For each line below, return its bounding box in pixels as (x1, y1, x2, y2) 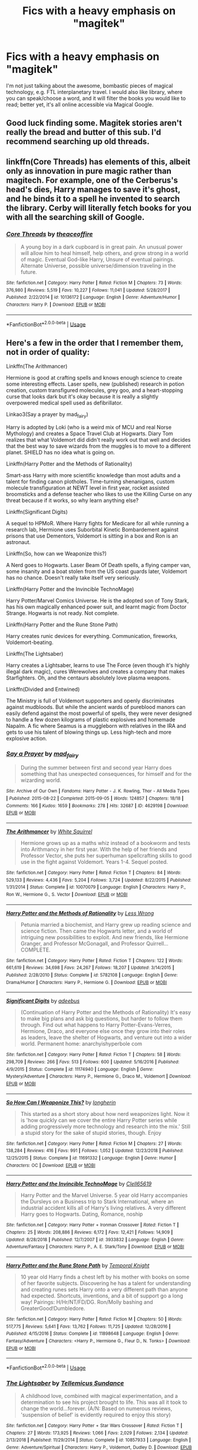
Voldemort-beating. (6, 639, 54, 646)
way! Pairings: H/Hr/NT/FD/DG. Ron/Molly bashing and (20, 1298, 153, 1305)
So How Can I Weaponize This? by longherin (6, 1099, 116, 1106)
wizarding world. (20, 776, 62, 784)
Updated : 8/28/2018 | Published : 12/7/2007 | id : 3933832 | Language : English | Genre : (6, 1237, 184, 1242)
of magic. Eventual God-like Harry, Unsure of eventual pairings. (20, 256, 175, 263)
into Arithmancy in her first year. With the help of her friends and (20, 846, 178, 853)
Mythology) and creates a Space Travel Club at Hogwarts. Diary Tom (6, 430, 173, 437)
